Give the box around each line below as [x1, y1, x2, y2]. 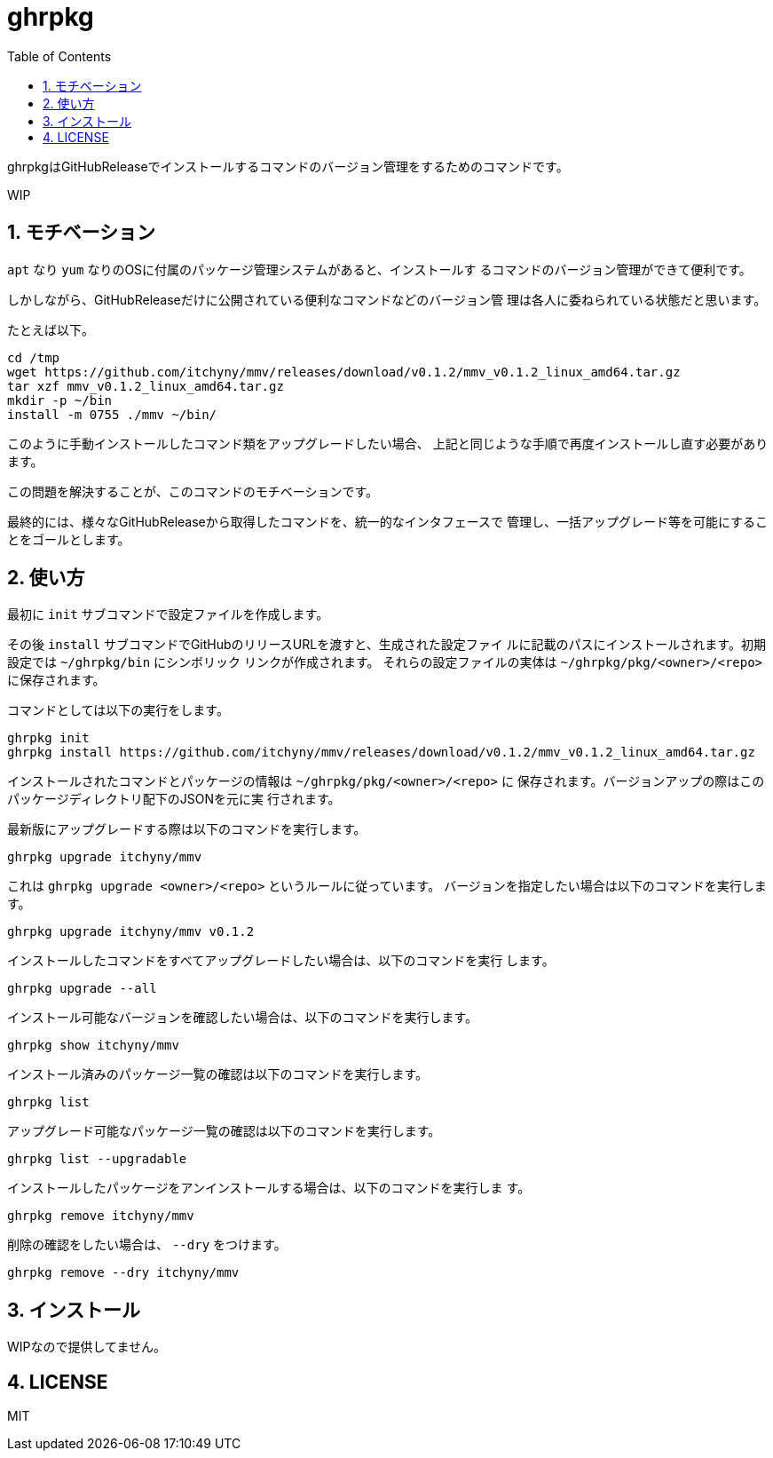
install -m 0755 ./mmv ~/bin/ [7, 407, 217, 422]
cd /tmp [7, 350, 60, 365]
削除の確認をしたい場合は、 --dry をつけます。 [7, 1237, 287, 1253]
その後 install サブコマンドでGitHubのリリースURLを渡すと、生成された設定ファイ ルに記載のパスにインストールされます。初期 [7, 637, 766, 653]
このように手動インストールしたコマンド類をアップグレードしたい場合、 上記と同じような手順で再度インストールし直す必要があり [7, 435, 769, 451]
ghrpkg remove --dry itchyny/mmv [7, 1265, 240, 1280]
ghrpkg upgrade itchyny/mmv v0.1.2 [7, 924, 255, 939]
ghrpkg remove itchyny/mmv [7, 1208, 194, 1224]
